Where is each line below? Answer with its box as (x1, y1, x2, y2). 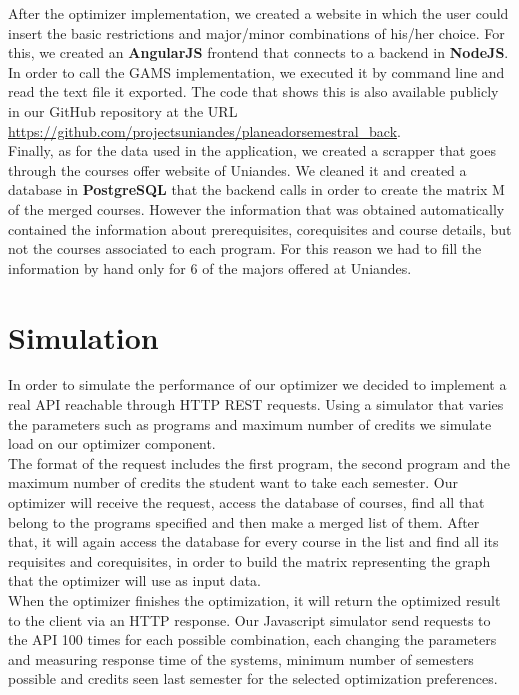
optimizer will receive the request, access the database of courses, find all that (8, 492, 485, 512)
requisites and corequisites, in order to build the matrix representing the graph (8, 550, 491, 571)
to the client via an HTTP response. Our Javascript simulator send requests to (8, 609, 491, 630)
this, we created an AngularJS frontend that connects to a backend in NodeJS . (8, 42, 509, 63)
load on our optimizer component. (8, 433, 216, 454)
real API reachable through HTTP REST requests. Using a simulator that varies (8, 394, 504, 415)
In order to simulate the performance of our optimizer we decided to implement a (8, 374, 507, 395)
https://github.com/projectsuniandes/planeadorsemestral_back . (8, 120, 401, 141)
